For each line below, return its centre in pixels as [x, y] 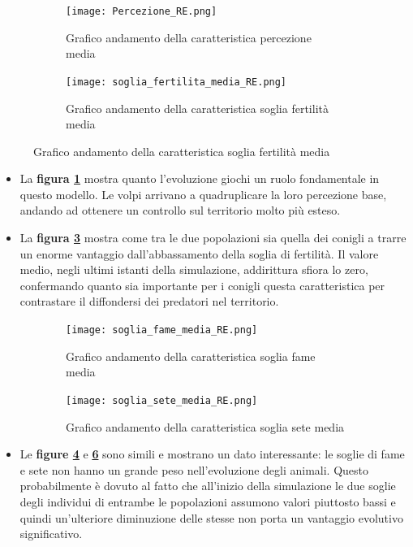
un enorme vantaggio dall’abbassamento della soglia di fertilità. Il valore [199, 253]
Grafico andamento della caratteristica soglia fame [191, 356]
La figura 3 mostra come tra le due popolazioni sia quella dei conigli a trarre [213, 238]
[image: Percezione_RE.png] [142, 11]
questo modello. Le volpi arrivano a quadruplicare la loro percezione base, [203, 194]
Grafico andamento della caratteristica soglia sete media [205, 426]
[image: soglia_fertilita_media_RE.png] [176, 82]
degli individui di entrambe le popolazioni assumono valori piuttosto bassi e [208, 501]
